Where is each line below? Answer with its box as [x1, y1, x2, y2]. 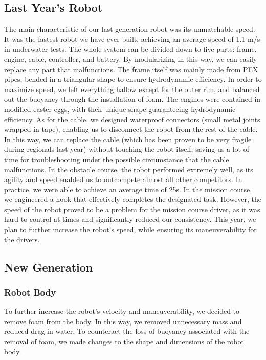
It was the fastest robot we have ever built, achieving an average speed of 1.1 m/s [4, 33, 260, 44]
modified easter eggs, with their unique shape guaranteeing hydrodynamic [4, 103, 236, 114]
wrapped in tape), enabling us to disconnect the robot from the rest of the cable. [4, 124, 258, 134]
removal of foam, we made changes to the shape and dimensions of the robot [4, 336, 244, 347]
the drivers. [4, 234, 40, 244]
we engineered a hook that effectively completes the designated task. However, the [4, 194, 262, 205]
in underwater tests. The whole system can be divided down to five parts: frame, [4, 43, 257, 54]
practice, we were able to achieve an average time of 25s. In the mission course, [4, 184, 252, 194]
